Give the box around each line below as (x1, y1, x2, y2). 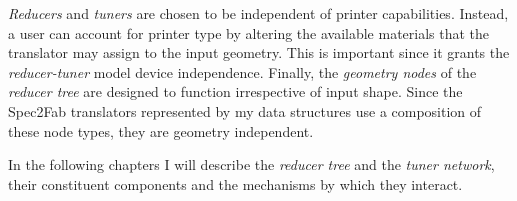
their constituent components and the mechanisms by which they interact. (8, 173, 463, 194)
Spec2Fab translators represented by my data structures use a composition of (8, 100, 482, 121)
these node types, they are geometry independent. (8, 120, 314, 141)
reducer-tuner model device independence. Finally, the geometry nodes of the (8, 61, 477, 82)
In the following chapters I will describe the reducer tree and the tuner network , (8, 154, 495, 175)
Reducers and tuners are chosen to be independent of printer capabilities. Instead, (8, 3, 509, 23)
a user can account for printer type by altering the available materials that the (8, 22, 490, 43)
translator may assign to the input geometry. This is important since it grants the (8, 42, 510, 63)
